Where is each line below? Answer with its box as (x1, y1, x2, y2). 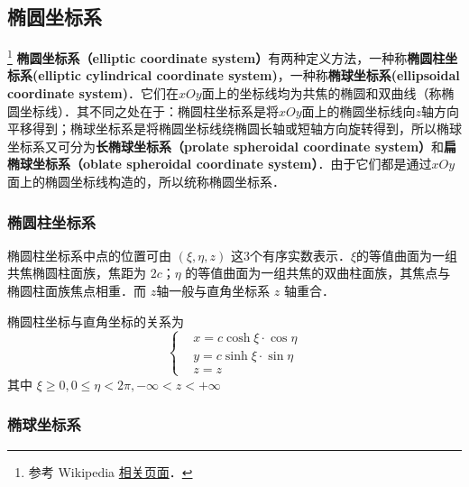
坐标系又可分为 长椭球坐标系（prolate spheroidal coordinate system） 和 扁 (7, 136, 457, 155)
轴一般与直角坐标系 (156, 281, 271, 300)
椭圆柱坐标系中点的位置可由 (7, 245, 171, 264)
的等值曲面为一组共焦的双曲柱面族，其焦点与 (185, 263, 451, 282)
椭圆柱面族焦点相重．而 (7, 281, 146, 300)
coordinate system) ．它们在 (7, 84, 179, 103)
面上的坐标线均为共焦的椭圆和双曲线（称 (201, 84, 442, 103)
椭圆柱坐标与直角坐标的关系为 (7, 311, 184, 330)
